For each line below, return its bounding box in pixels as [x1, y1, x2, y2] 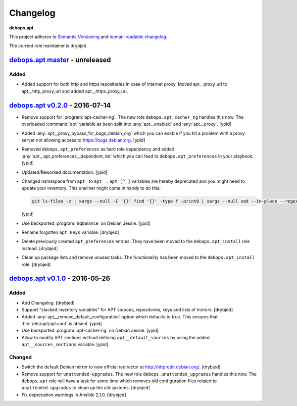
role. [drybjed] [21, 261, 51, 267]
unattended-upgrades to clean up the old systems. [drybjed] [21, 385, 150, 391]
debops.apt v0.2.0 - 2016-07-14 [9, 101, 111, 109]
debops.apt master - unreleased [9, 56, 111, 64]
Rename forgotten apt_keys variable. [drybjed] [21, 229, 119, 235]
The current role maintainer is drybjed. [9, 43, 88, 49]
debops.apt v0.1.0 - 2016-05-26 [9, 274, 110, 283]
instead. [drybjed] [21, 245, 58, 251]
